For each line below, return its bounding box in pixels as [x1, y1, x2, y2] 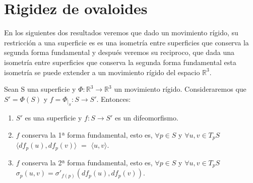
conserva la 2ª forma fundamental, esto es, [22, 157, 153, 167]
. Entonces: [96, 93, 131, 104]
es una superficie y [25, 112, 82, 123]
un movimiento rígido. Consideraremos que [114, 84, 246, 94]
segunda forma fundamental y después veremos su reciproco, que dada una [4, 47, 235, 57]
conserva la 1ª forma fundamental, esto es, [22, 129, 153, 140]
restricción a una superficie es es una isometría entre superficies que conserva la [4, 37, 249, 47]
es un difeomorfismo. [115, 112, 178, 123]
